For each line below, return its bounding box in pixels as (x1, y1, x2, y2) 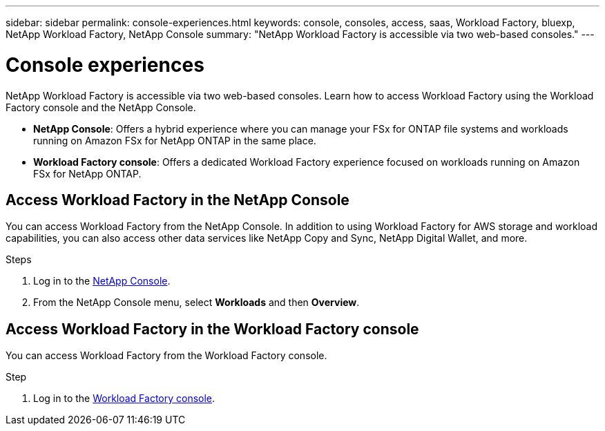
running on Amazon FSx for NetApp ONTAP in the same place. (33, 134, 316, 146)
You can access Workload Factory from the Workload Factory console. (6, 349, 327, 362)
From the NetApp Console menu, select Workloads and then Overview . (33, 296, 360, 309)
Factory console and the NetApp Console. (6, 101, 196, 113)
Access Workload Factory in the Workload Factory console (6, 320, 419, 338)
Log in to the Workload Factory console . (33, 392, 215, 405)
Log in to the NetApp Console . (33, 275, 171, 287)
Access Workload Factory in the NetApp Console (6, 191, 349, 209)
